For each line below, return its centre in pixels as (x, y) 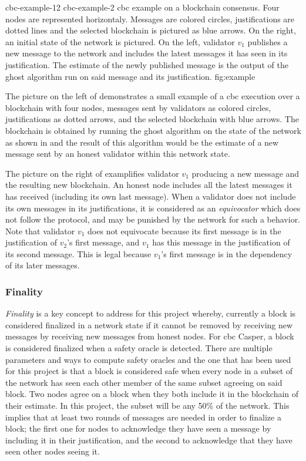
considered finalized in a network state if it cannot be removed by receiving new (149, 324)
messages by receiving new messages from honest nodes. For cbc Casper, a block (150, 336)
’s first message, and (103, 242)
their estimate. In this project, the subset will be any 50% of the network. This (147, 406)
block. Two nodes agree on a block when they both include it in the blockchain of (152, 394)
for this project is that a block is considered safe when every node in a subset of (149, 371)
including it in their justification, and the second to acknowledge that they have (149, 440)
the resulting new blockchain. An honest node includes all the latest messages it (149, 185)
